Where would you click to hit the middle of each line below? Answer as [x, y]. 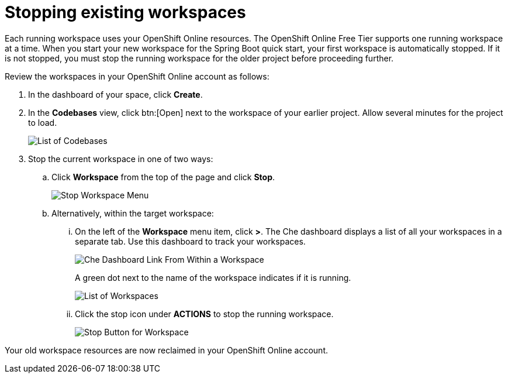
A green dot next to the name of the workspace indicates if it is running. [213, 277]
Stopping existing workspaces [125, 12]
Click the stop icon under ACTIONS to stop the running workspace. [204, 314]
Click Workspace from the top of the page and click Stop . [163, 177]
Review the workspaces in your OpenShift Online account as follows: [137, 76]
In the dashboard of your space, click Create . [115, 94]
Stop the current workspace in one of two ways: [121, 159]
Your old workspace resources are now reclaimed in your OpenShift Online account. [167, 350]
